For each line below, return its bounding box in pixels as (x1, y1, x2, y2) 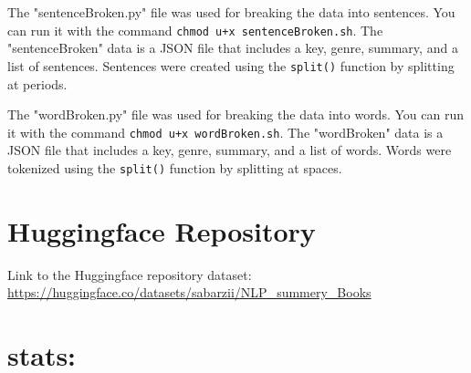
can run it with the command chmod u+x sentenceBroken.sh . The (7, 20, 383, 39)
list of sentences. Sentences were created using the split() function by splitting (7, 56, 455, 75)
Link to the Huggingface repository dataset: (7, 264, 252, 284)
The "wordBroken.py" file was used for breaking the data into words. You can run (7, 105, 464, 124)
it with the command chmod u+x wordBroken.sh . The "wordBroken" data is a (7, 122, 444, 141)
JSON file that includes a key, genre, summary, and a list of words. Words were (7, 140, 452, 160)
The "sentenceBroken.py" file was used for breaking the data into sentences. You (7, 3, 455, 21)
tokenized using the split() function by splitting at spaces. (7, 158, 342, 177)
